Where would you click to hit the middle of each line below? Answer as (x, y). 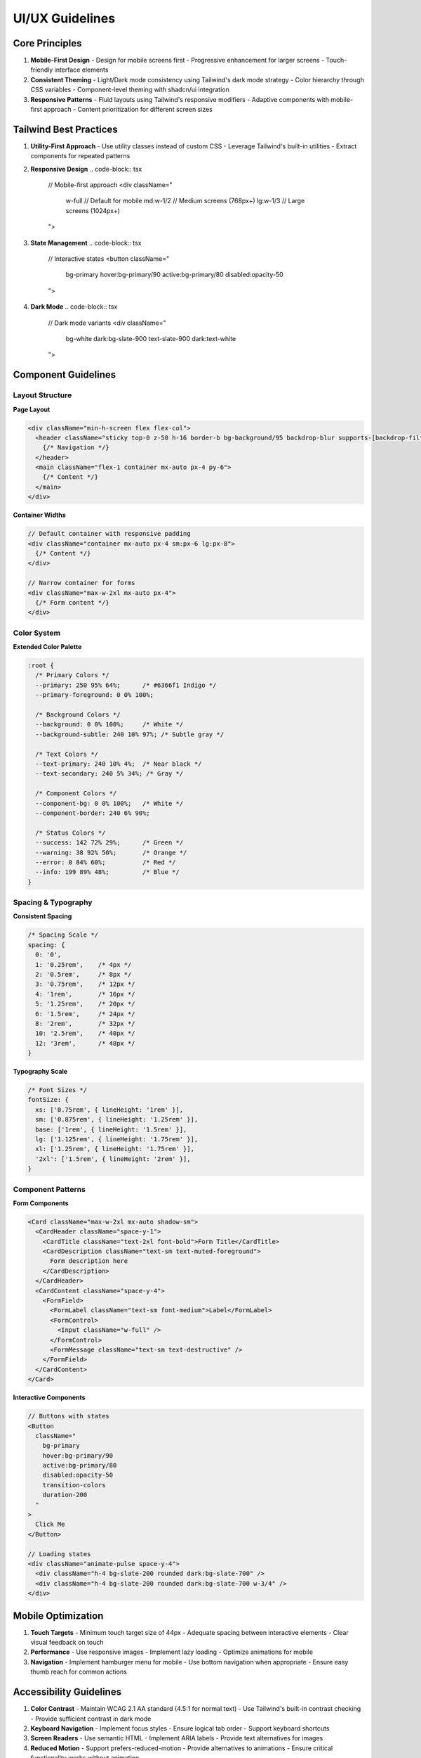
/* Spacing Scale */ (63, 935)
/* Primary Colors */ (73, 675)
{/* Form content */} (73, 602)
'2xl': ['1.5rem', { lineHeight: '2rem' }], (113, 1159)
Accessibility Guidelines (67, 1692)
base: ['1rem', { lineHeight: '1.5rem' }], (111, 1129)
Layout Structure (42, 395)
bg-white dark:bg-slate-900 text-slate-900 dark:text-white (151, 339)
